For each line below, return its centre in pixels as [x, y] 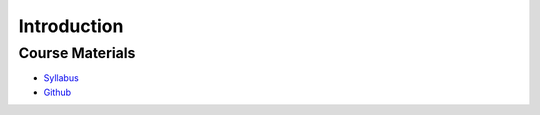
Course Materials [77, 53]
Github [57, 92]
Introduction [71, 26]
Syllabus [61, 78]
